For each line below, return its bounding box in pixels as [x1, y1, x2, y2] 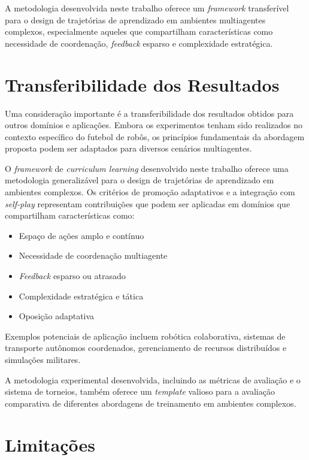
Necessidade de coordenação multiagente [19, 249, 168, 262]
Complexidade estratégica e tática [19, 289, 144, 302]
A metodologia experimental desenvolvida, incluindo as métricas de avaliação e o [5, 373, 301, 386]
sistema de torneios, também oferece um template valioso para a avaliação [5, 385, 275, 398]
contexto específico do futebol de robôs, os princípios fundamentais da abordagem [5, 130, 305, 143]
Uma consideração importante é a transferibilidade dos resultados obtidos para [5, 107, 294, 119]
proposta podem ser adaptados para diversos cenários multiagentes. [5, 142, 252, 155]
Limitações [5, 432, 96, 456]
